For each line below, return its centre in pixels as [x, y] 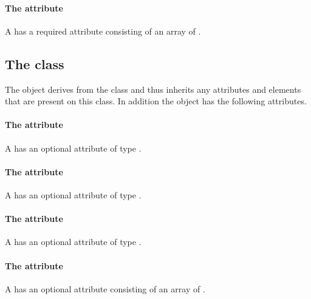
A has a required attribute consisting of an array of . [103, 31]
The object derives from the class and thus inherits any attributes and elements [153, 89]
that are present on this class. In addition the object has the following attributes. [156, 101]
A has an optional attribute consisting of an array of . [105, 288]
